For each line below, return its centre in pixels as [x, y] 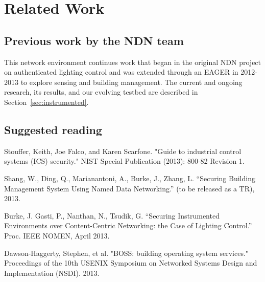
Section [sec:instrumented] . [46, 102]
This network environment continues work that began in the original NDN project [133, 62]
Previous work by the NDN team [94, 40]
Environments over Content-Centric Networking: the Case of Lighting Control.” [128, 225]
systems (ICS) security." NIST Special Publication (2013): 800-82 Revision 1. [124, 161]
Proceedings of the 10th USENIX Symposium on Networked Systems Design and [131, 263]
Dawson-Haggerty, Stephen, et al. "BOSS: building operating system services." [126, 253]
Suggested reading [53, 129]
